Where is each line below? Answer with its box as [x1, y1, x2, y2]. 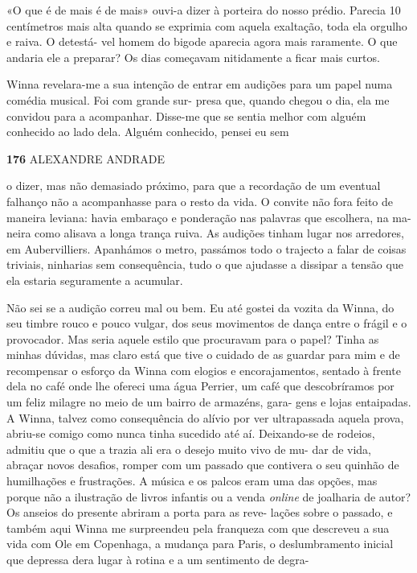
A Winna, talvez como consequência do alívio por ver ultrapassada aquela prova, [6, 409, 404, 426]
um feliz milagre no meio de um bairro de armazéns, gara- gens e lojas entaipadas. [6, 394, 411, 410]
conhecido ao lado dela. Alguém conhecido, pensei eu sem [6, 123, 289, 140]
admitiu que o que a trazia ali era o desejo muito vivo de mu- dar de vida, [6, 440, 372, 457]
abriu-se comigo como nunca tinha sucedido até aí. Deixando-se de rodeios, [6, 425, 375, 442]
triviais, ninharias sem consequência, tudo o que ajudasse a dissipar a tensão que [6, 256, 403, 273]
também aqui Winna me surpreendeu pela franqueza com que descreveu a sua [6, 519, 390, 536]
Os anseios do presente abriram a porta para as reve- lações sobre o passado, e [6, 504, 393, 521]
